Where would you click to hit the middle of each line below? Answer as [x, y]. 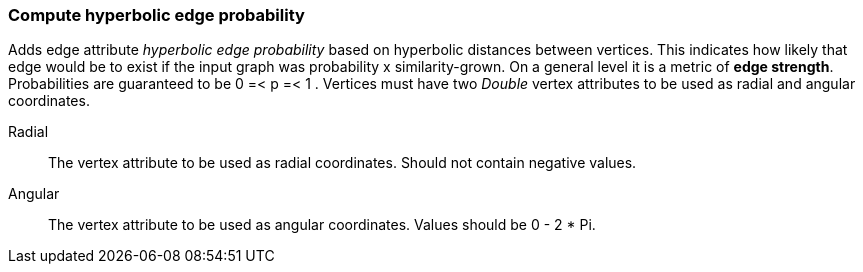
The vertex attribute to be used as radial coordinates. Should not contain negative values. [342, 163]
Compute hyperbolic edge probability [156, 15]
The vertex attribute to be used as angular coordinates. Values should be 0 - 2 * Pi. [322, 225]
